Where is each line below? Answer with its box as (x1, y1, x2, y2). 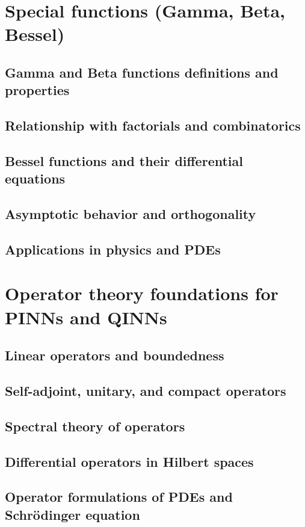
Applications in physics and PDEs (5, 239, 221, 258)
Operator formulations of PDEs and (5, 487, 233, 506)
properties (5, 81, 70, 99)
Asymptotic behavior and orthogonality (5, 205, 256, 223)
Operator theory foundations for (5, 281, 279, 306)
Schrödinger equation (5, 505, 140, 523)
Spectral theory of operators (5, 416, 185, 435)
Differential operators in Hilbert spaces (5, 452, 254, 470)
